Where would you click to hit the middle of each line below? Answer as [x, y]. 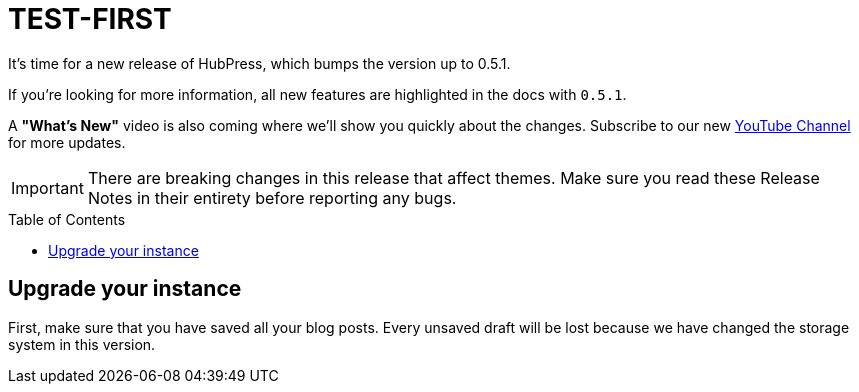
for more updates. [67, 142]
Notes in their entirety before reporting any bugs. [272, 197]
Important [47, 187]
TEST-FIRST [90, 19]
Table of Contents [67, 219]
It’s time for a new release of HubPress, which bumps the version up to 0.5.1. [259, 63]
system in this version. [82, 344]
